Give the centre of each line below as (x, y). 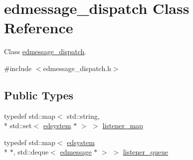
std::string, (83, 116)
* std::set (18, 125)
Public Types (39, 95)
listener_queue (145, 152)
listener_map (123, 125)
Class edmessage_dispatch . (45, 51)
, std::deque (31, 152)
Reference (39, 28)
